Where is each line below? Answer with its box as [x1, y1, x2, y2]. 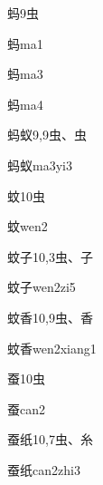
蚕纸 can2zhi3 [7, 460, 80, 479]
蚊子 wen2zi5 [7, 277, 76, 296]
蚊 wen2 [7, 217, 48, 236]
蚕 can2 [7, 399, 45, 418]
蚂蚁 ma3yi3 [7, 155, 72, 174]
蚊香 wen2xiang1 [7, 338, 97, 357]
